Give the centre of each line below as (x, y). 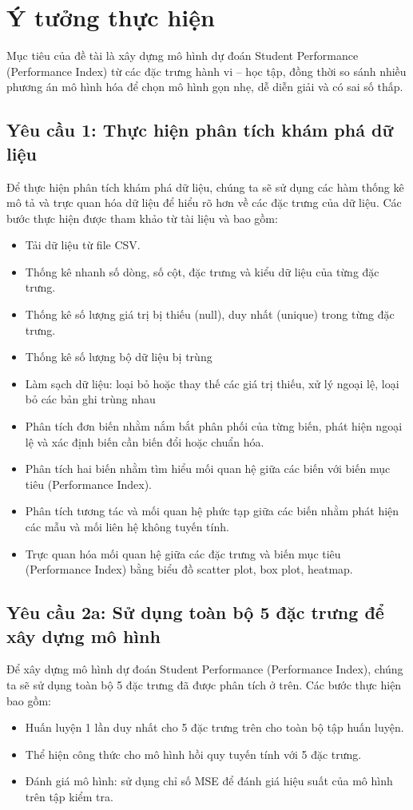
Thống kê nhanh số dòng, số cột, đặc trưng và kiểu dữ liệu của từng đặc (202, 271)
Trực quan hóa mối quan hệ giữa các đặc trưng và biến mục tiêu (183, 553)
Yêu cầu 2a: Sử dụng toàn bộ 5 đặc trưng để (195, 612)
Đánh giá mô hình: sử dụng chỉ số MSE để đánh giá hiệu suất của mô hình (209, 781)
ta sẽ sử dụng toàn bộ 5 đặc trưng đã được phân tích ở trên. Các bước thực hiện (204, 684)
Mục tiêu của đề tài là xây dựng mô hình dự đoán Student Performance (183, 56)
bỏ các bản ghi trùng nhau (90, 399)
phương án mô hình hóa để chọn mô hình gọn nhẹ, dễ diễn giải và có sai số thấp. (205, 87)
